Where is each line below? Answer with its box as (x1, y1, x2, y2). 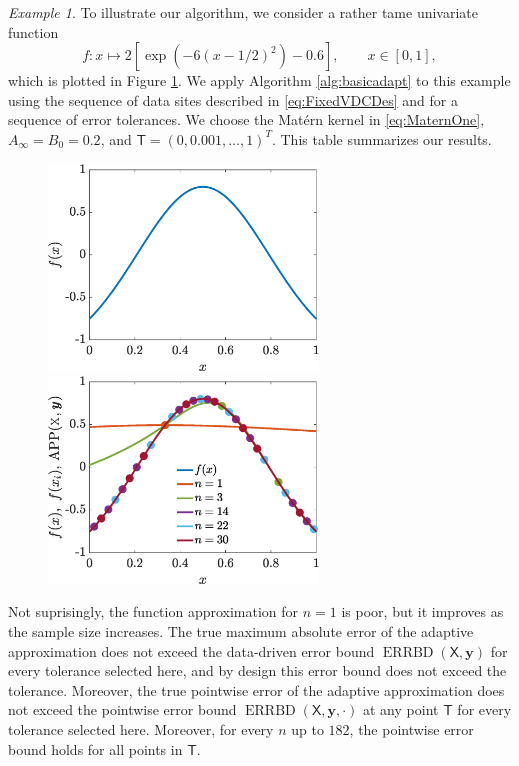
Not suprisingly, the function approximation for (8, 601, 299, 622)
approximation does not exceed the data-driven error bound (8, 640, 375, 661)
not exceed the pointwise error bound (8, 699, 237, 720)
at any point (363, 699, 439, 720)
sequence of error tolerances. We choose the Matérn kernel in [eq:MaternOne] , (8, 109, 485, 130)
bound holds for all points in (8, 738, 183, 759)
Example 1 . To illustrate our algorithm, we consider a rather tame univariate (8, 2, 478, 22)
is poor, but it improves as (341, 601, 504, 622)
